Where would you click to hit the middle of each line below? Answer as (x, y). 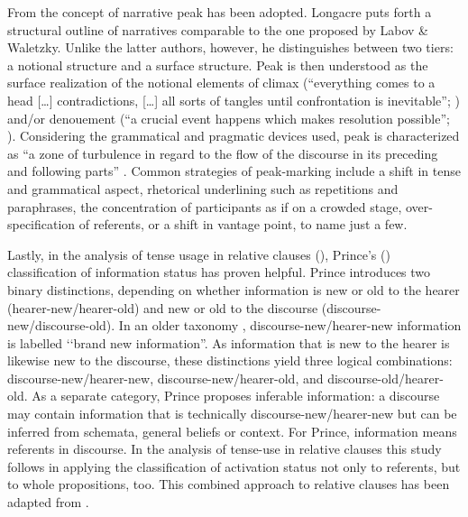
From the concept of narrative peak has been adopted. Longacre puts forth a (220, 12)
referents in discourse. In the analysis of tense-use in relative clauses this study (225, 449)
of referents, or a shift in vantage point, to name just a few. (243, 224)
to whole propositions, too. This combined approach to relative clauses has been (229, 484)
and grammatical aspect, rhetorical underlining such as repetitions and (203, 188)
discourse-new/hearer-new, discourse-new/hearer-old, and (165, 378)
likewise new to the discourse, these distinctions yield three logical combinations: (230, 360)
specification (41, 224)
